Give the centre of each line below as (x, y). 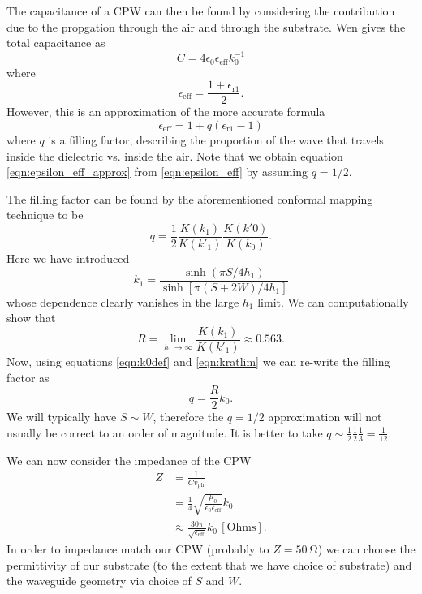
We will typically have (62, 417)
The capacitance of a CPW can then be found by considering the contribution (201, 11)
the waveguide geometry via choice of (99, 581)
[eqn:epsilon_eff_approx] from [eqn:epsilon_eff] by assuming (157, 172)
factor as (28, 377)
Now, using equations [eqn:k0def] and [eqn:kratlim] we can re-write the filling (198, 361)
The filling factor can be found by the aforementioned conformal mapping (190, 198)
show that (31, 318)
